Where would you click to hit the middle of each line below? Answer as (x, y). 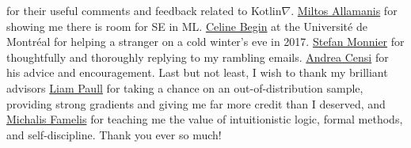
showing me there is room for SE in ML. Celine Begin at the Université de (187, 26)
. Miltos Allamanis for (344, 10)
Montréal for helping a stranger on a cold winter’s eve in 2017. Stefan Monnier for (205, 42)
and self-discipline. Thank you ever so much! (114, 134)
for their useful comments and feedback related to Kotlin (144, 10)
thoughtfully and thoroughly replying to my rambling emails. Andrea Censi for (198, 57)
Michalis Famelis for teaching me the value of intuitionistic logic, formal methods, (205, 119)
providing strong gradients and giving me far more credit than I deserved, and (196, 103)
